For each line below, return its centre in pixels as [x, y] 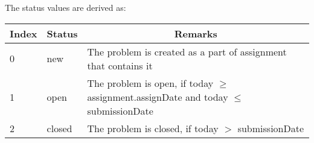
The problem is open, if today [150, 83]
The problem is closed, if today [153, 128]
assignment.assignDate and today [158, 97]
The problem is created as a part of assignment [187, 51]
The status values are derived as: [66, 7]
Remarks [196, 33]
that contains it [120, 65]
